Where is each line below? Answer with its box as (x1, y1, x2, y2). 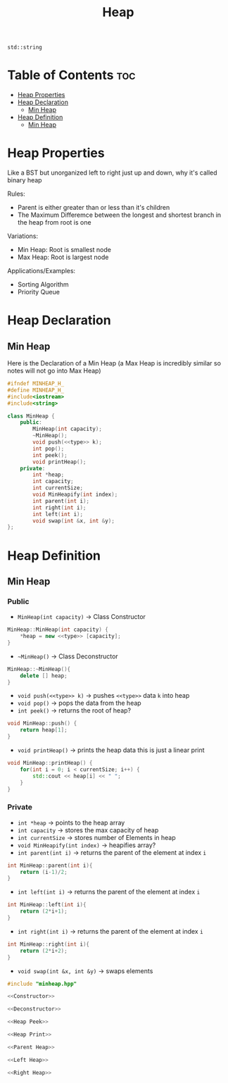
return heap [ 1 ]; (20, 727, 68, 734)
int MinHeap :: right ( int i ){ (7, 941, 90, 948)
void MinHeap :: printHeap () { (7, 760, 93, 767)
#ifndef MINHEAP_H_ (7, 380, 65, 387)
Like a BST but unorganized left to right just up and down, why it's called (7, 168, 217, 177)
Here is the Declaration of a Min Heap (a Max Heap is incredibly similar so (7, 359, 222, 368)
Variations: (7, 232, 39, 240)
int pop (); (32, 445, 65, 452)
